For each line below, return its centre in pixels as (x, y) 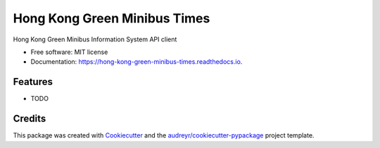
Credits (30, 119)
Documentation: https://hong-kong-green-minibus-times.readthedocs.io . (137, 62)
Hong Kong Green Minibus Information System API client (95, 39)
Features (33, 82)
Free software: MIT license (69, 52)
